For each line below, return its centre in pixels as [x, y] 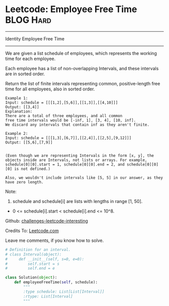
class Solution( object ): [31, 278]
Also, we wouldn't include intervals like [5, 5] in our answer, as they [84, 178]
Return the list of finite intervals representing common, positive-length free [83, 83]
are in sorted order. [25, 74]
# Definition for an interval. [38, 249]
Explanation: [19, 111]
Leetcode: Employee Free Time [71, 9]
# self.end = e [30, 269]
